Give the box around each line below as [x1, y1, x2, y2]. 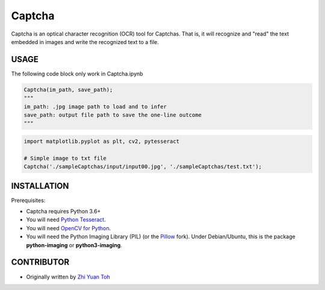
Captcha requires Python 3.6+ [26, 208, 101, 215]
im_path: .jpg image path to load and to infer [23, 103, 167, 110]
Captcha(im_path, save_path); [23, 86, 113, 93]
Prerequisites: [11, 197, 46, 204]
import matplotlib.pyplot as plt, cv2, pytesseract [23, 137, 180, 145]
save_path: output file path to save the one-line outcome [23, 112, 202, 118]
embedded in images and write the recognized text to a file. [11, 38, 159, 45]
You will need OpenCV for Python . [26, 224, 111, 232]
